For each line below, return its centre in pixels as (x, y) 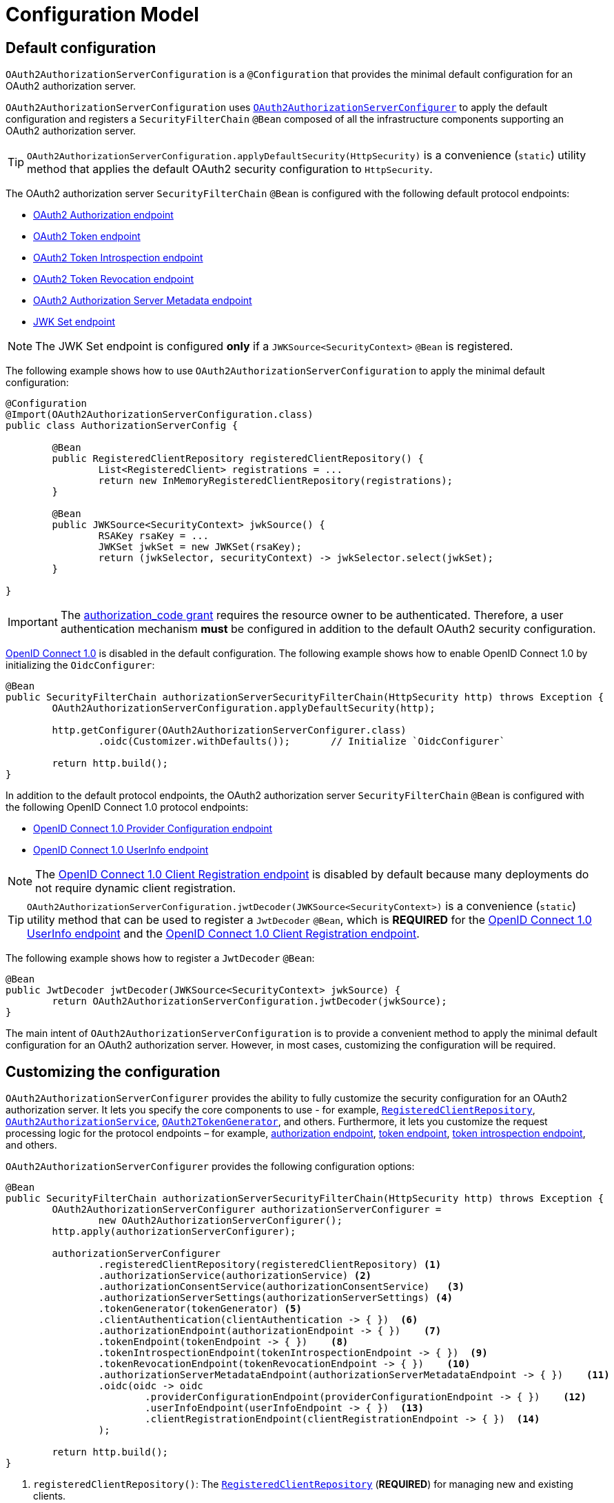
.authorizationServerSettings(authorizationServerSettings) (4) (276, 1298)
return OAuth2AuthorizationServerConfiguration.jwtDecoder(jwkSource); (249, 1001)
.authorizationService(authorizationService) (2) (235, 1276)
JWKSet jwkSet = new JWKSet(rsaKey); (200, 547)
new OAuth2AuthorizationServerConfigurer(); (220, 1221)
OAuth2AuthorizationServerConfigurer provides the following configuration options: (210, 1167)
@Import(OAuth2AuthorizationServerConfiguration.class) (160, 415)
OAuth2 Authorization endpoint (103, 215)
